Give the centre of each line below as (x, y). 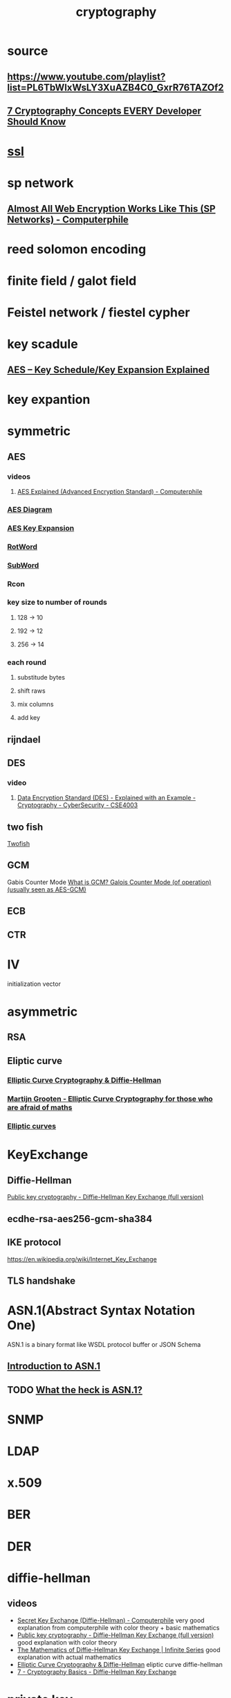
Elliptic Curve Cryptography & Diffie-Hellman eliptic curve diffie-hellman (120, 1664)
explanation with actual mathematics (69, 1657)
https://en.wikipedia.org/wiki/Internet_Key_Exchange (82, 1259)
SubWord (23, 565)
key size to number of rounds (57, 602)
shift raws (31, 691)
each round (27, 662)
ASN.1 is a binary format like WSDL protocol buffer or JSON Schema (104, 1344)
